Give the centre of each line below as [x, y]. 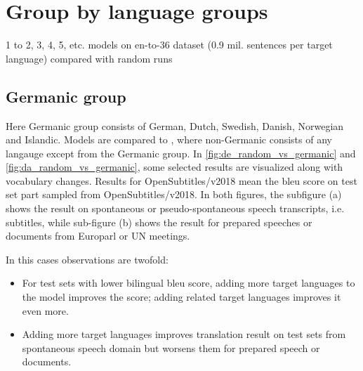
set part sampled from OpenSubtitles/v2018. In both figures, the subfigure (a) [174, 194]
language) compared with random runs [89, 58]
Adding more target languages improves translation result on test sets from [184, 334]
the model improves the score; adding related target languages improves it [181, 297]
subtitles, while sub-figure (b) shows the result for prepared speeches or [159, 222]
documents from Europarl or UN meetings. [98, 236]
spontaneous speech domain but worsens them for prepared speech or [171, 347]
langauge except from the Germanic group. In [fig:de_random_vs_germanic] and [181, 153]
